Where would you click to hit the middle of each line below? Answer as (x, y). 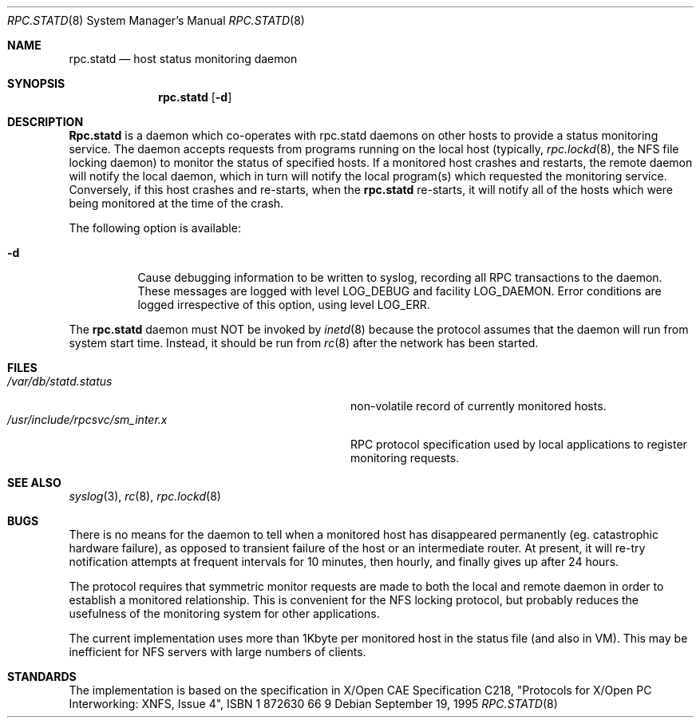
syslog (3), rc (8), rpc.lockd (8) (145, 496)
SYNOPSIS (36, 83)
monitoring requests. (405, 458)
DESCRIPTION (45, 122)
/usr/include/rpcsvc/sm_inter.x (87, 419)
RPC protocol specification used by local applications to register (519, 444)
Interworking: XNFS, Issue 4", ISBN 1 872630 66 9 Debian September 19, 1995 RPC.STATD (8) (313, 704)
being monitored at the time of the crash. (176, 203)
